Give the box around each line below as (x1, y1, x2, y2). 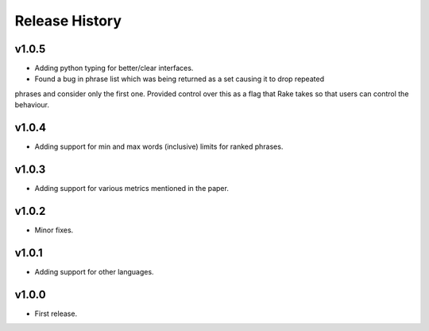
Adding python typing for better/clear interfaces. (34, 64, 194, 73)
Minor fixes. (34, 225, 74, 235)
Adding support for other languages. (34, 267, 154, 276)
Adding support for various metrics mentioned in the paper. (34, 184, 230, 193)
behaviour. (14, 100, 50, 110)
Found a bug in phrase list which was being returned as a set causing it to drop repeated (34, 74, 325, 84)
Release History (14, 12, 122, 29)
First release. (34, 309, 78, 318)
